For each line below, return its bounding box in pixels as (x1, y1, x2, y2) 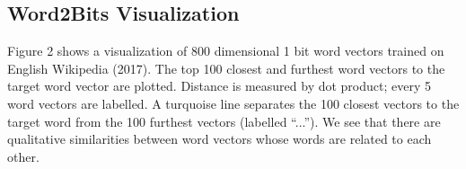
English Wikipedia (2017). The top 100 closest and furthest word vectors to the (7, 58, 445, 77)
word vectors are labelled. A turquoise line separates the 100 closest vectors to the (7, 93, 460, 112)
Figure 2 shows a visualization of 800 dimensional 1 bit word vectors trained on (7, 41, 444, 60)
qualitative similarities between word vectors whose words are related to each (7, 129, 432, 148)
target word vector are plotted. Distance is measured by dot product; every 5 (7, 76, 432, 95)
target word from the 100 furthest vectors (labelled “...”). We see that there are (7, 111, 441, 130)
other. (7, 147, 40, 165)
